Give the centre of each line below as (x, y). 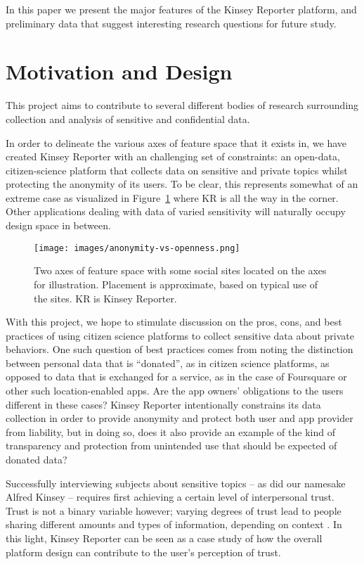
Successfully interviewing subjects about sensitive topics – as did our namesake (176, 483)
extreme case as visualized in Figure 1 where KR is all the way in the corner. (172, 197)
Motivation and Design (119, 71)
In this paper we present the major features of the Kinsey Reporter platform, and (181, 9)
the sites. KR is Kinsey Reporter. (105, 298)
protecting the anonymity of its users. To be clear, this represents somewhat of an (182, 184)
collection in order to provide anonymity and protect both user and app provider (180, 418)
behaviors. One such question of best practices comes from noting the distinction (180, 349)
